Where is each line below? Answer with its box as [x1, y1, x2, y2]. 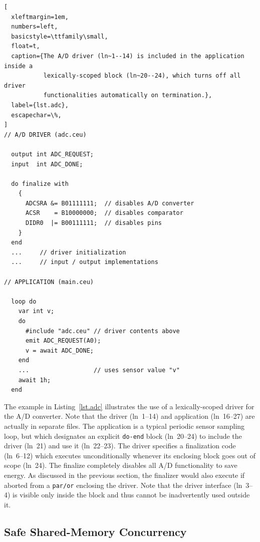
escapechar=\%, [11, 111, 62, 119]
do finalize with [11, 180, 69, 187]
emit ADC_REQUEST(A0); [25, 337, 101, 345]
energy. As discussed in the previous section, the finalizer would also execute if [4, 469, 245, 480]
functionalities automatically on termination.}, [43, 92, 212, 99]
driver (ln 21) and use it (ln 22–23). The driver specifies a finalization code [4, 440, 236, 451]
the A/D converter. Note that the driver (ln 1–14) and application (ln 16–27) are [4, 411, 255, 421]
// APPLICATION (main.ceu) [4, 278, 94, 286]
